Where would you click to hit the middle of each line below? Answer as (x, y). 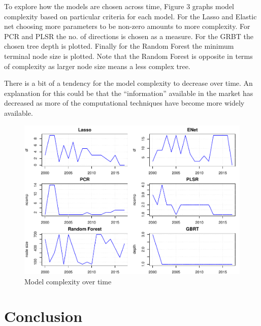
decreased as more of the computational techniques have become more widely (124, 103)
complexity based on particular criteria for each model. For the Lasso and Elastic (130, 16)
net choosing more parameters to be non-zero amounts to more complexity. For (127, 26)
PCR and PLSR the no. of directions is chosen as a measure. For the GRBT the (129, 36)
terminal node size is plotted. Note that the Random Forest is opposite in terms (128, 56)
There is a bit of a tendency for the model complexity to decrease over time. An (128, 83)
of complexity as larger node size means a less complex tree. (97, 66)
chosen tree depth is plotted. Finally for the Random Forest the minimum (119, 46)
